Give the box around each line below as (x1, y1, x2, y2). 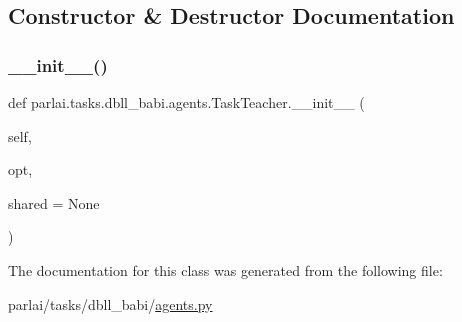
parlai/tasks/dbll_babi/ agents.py (8, 293, 213, 314)
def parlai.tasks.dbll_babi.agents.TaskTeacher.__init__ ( (8, 92, 365, 112)
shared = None (8, 192, 100, 213)
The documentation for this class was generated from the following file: (8, 259, 443, 280)
